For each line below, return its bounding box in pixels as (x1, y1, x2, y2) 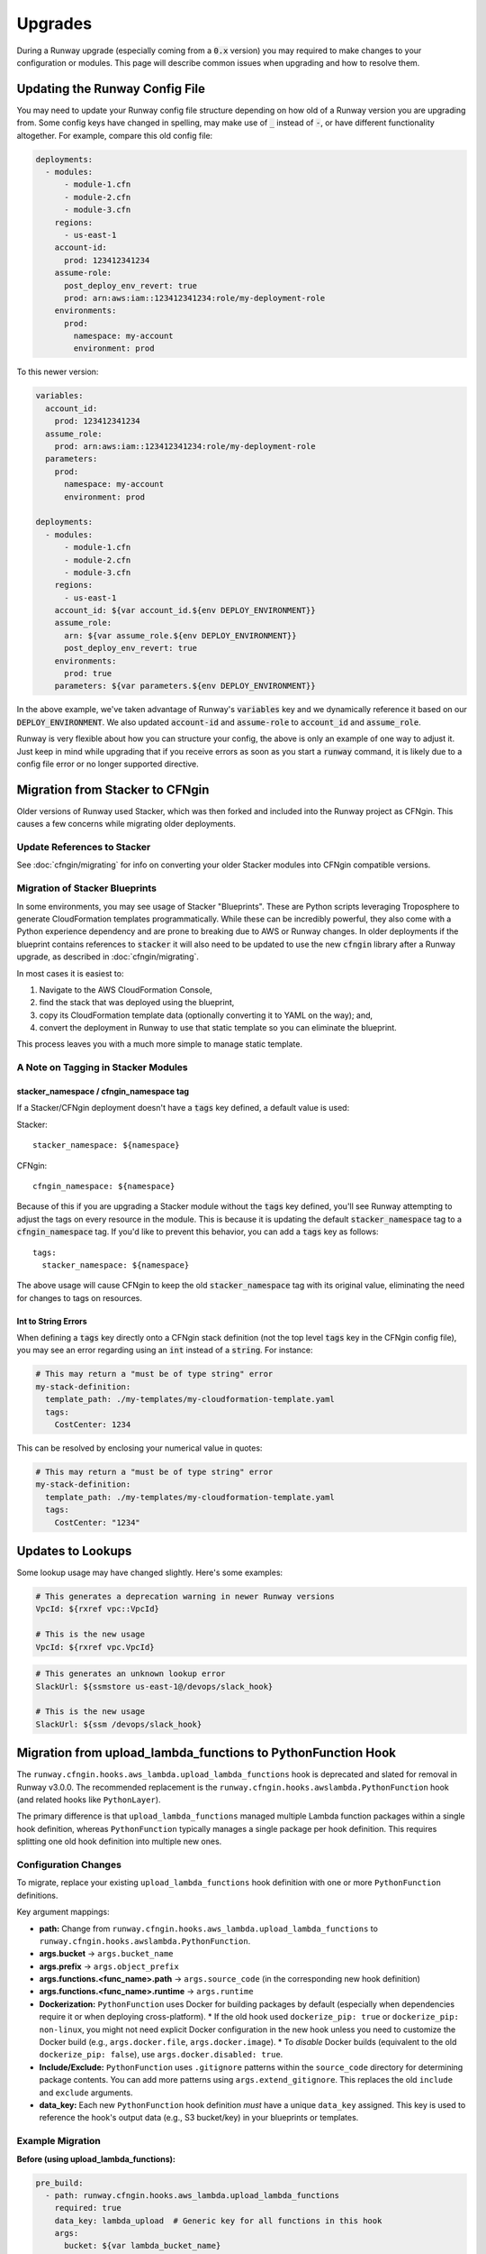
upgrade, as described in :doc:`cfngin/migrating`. (16, 951, 200, 962)
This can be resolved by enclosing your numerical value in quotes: (16, 1443, 263, 1453)
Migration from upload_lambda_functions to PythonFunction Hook (16, 1745, 396, 1761)
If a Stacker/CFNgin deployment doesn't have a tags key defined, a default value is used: (16, 1103, 350, 1113)
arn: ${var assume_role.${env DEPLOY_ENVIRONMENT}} (64, 630, 297, 640)
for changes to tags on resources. (16, 1292, 143, 1303)
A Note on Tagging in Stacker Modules (16, 1061, 188, 1074)
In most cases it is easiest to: (16, 967, 124, 978)
